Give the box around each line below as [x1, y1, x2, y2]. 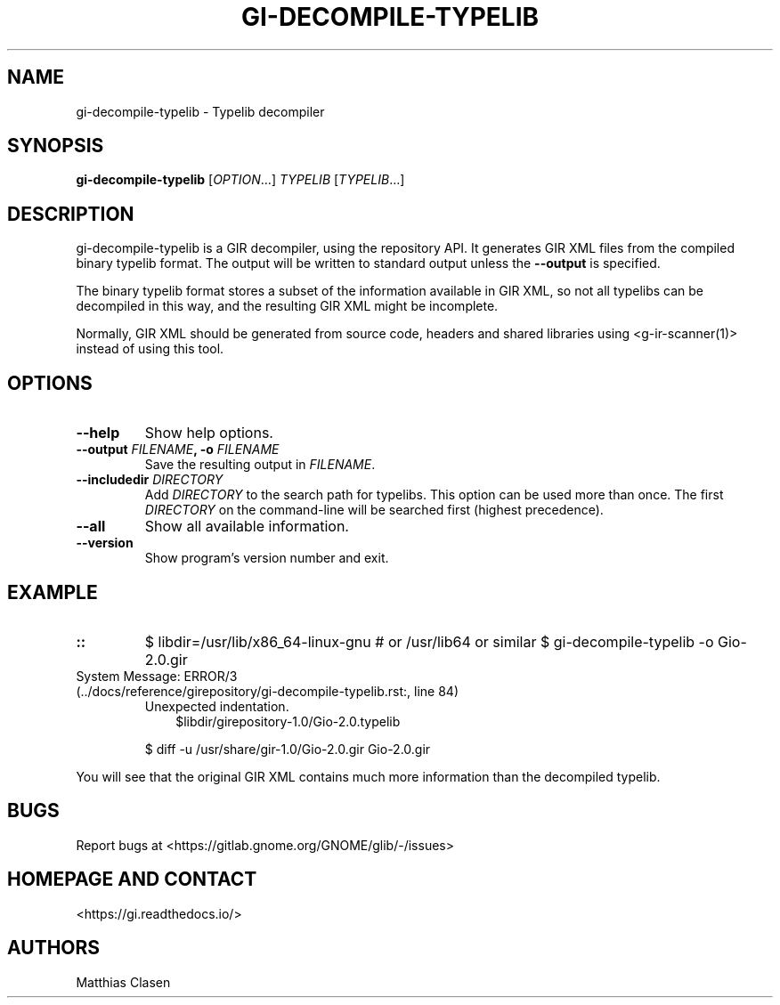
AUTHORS [7, 936, 101, 960]
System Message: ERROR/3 [76, 668, 238, 684]
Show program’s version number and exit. [144, 550, 389, 566]
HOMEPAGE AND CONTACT [7, 868, 257, 891]
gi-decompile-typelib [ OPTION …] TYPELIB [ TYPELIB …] [76, 172, 405, 188]
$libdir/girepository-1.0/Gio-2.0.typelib [175, 713, 401, 729]
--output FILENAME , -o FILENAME [76, 442, 280, 458]
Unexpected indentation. [144, 698, 289, 714]
